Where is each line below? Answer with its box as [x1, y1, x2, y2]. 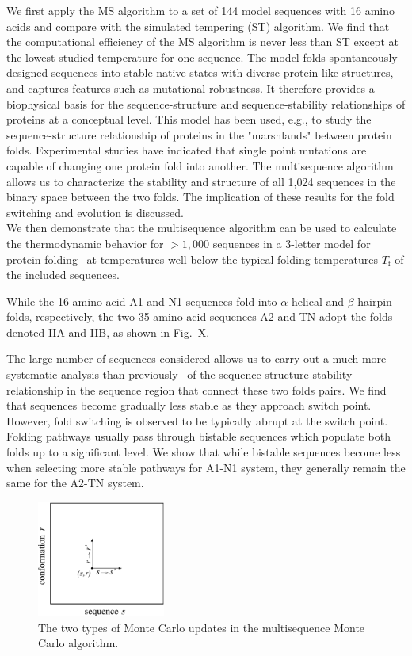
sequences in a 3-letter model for [212, 235, 371, 251]
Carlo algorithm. [38, 635, 119, 651]
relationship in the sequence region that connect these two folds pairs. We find [6, 381, 387, 398]
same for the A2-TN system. [6, 475, 144, 491]
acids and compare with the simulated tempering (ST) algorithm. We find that [6, 17, 390, 34]
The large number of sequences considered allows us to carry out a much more [6, 350, 387, 367]
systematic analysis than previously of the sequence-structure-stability [6, 366, 353, 383]
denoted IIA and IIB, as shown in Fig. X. [6, 323, 210, 340]
